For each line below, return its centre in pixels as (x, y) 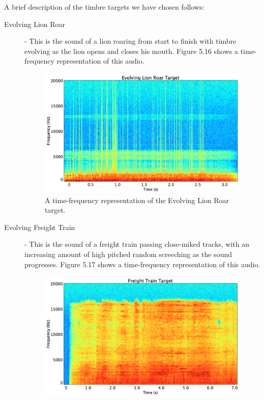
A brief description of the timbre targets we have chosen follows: (104, 7)
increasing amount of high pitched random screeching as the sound (128, 254)
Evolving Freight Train (40, 227)
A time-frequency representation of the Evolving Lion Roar (137, 200)
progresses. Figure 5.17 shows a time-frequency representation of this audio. (142, 264)
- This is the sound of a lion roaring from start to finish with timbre (130, 41)
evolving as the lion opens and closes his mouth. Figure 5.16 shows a (131, 51)
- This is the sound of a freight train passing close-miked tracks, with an (137, 244)
